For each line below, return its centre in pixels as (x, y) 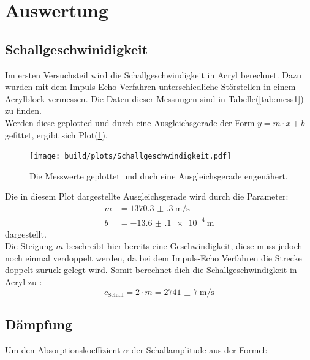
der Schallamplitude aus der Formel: (199, 349)
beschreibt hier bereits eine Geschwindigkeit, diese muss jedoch (184, 246)
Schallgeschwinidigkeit (77, 49)
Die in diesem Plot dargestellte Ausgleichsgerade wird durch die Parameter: (147, 196)
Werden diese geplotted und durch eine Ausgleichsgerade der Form (130, 122)
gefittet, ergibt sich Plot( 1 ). (56, 134)
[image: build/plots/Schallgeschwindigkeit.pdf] (130, 156)
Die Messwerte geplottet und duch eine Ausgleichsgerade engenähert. (159, 175)
